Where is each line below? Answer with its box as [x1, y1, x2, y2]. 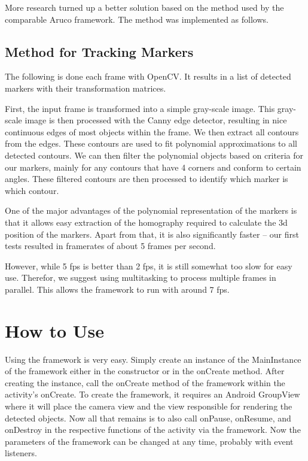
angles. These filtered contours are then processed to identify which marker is [5, 172, 288, 185]
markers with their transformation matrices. [5, 81, 166, 94]
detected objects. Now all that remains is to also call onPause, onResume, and [5, 411, 291, 424]
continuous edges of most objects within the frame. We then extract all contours [5, 125, 299, 138]
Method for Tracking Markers [5, 42, 194, 60]
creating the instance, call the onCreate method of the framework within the [5, 376, 285, 389]
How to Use [5, 318, 104, 342]
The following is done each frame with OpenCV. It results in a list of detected [5, 70, 291, 83]
